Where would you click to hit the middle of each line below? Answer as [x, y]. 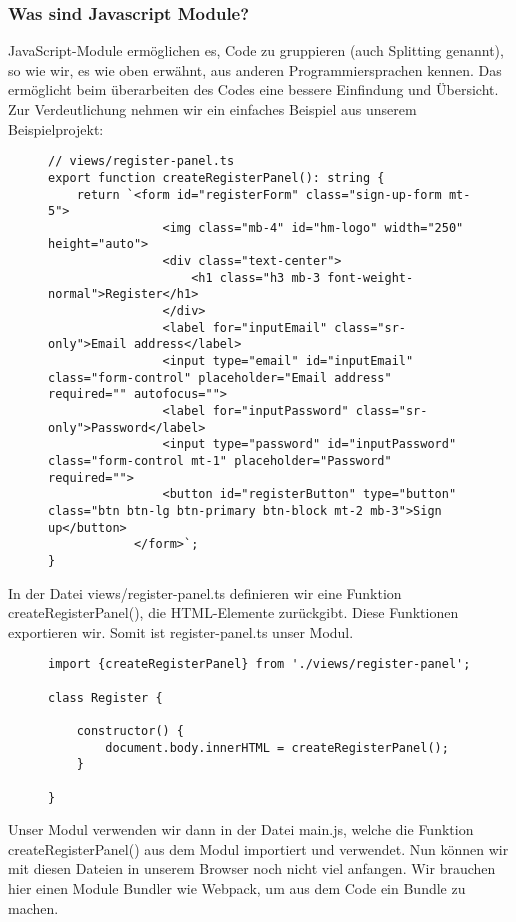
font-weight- [370, 277]
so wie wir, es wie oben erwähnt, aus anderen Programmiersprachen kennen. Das [255, 69]
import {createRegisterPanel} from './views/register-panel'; [259, 664]
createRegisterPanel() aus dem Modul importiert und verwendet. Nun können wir [258, 848]
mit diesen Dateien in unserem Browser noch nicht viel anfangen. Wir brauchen [252, 868]
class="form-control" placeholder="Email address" [220, 377]
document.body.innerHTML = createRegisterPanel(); [277, 747]
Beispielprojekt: [56, 128]
